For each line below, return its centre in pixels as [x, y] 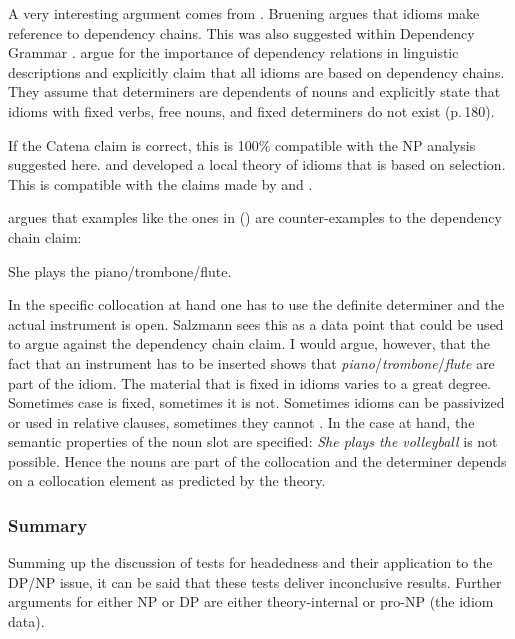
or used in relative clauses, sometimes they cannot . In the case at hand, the [241, 421]
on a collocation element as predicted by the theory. [167, 480]
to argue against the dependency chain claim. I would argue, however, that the [249, 343]
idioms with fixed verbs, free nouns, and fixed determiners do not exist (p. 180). [251, 110]
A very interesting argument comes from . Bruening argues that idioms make [244, 13]
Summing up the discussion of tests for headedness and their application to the [250, 562]
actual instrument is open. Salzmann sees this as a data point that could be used [256, 323]
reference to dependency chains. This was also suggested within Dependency [241, 32]
